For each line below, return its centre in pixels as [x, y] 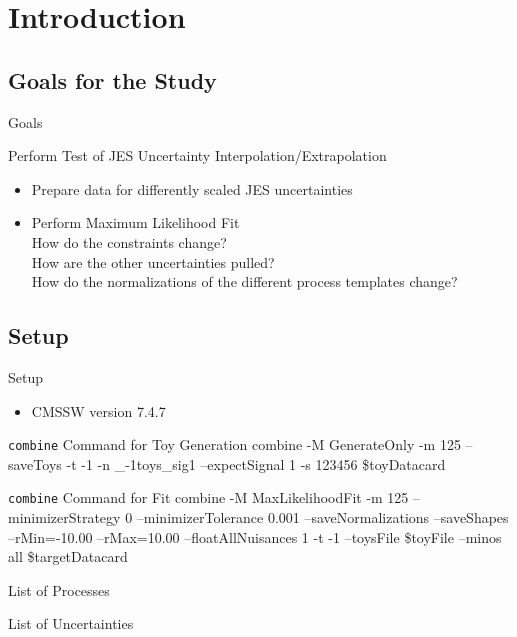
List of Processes [59, 589]
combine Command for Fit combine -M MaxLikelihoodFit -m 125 [208, 497]
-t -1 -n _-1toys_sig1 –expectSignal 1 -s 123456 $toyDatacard [256, 463]
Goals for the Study [112, 79]
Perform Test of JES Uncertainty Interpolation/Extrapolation [197, 155]
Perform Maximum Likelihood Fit [135, 222]
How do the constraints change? [129, 241]
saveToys [35, 463]
